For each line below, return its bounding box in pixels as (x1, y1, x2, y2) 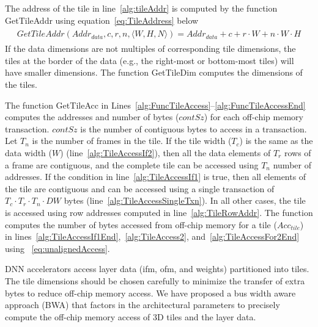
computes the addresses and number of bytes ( (5, 110, 179, 123)
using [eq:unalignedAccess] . (5, 242, 110, 254)
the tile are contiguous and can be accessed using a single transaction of (5, 182, 275, 195)
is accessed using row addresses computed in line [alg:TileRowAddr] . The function (5, 206, 313, 218)
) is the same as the (239, 134, 313, 147)
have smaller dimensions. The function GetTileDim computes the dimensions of (5, 66, 303, 79)
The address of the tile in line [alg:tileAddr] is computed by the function (5, 2, 278, 14)
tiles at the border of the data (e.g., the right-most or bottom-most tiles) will (5, 54, 294, 66)
